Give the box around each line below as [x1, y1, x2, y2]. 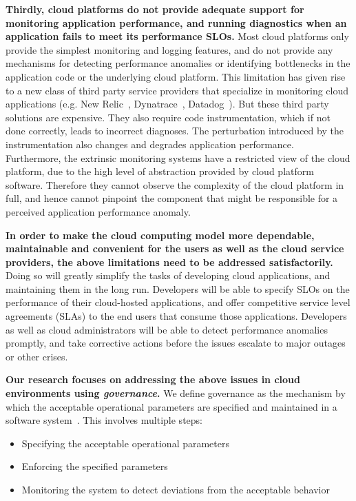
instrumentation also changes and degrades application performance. [6, 136, 294, 151]
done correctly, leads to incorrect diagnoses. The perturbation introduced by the [6, 123, 344, 138]
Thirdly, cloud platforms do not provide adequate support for [6, 2, 304, 16]
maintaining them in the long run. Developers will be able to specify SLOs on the [6, 281, 350, 296]
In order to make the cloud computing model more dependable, [6, 227, 315, 242]
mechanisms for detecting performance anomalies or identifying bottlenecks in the [6, 56, 350, 70]
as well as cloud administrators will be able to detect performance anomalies [6, 322, 328, 336]
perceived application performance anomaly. [6, 204, 191, 218]
